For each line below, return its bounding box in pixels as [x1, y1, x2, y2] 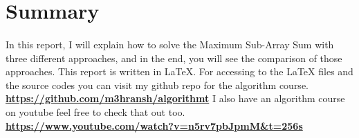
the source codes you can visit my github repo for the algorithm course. [6, 77, 309, 92]
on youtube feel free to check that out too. [6, 104, 185, 119]
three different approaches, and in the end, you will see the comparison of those [6, 50, 342, 65]
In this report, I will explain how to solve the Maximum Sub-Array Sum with [6, 37, 334, 51]
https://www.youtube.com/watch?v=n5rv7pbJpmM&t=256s [6, 118, 303, 132]
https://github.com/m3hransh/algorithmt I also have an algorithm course [6, 91, 345, 106]
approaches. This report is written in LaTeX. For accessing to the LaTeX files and [6, 64, 353, 79]
